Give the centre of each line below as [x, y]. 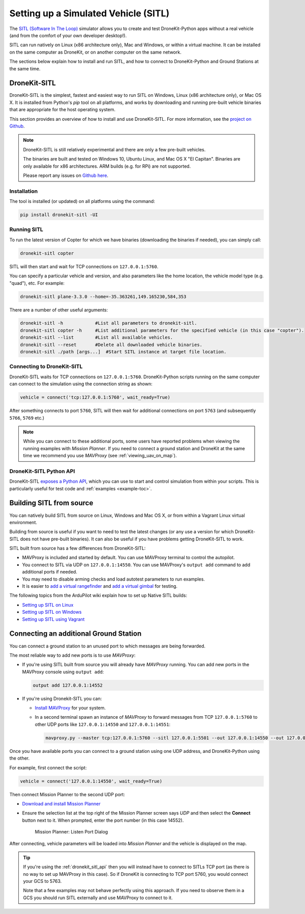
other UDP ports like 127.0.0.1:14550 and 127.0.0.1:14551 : [103, 724]
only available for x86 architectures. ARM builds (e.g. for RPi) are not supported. [107, 166]
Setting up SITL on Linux [48, 605]
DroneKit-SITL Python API [42, 471]
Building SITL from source [51, 503]
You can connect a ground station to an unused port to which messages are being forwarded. [108, 646]
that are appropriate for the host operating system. [62, 110]
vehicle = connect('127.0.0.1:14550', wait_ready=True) [91, 781]
